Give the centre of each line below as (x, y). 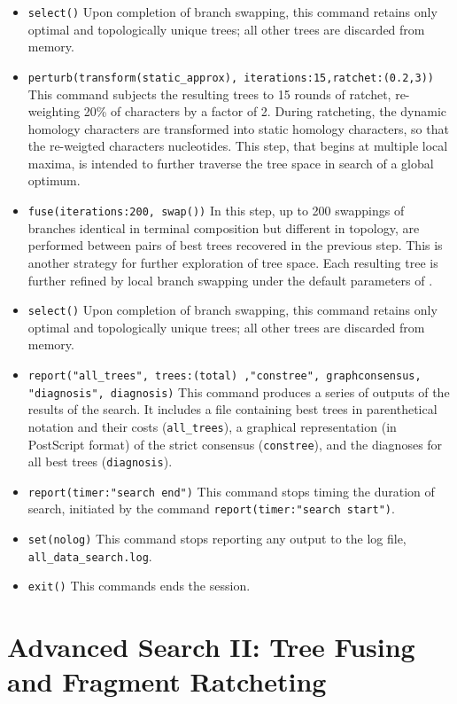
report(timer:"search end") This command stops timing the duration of (231, 491)
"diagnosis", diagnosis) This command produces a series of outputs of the (239, 391)
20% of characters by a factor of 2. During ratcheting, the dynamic (265, 111)
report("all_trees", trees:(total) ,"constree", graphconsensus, (225, 375)
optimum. (54, 180)
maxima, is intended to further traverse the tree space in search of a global (231, 163)
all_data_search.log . (90, 555)
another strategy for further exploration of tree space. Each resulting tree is (233, 262)
